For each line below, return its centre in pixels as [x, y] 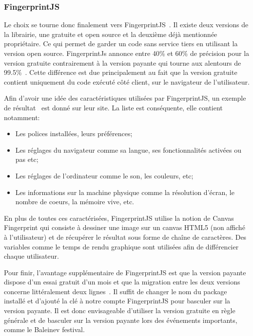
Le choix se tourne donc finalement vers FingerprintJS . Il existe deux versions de [126, 25]
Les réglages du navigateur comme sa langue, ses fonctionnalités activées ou [128, 150]
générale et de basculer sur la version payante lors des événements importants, [121, 320]
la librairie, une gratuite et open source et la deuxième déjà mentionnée [111, 34]
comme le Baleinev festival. [44, 329]
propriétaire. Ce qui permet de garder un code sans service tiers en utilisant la [121, 44]
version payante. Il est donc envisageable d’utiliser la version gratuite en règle [120, 310]
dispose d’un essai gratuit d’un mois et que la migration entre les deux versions [122, 282]
